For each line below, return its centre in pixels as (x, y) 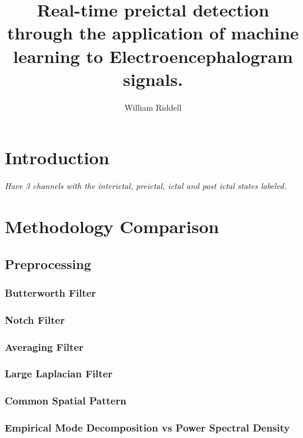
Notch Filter (35, 319)
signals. (153, 79)
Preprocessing (48, 263)
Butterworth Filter (51, 292)
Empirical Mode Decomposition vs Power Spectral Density (147, 428)
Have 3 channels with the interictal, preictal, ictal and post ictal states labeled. (146, 186)
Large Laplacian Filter (59, 374)
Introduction (57, 157)
